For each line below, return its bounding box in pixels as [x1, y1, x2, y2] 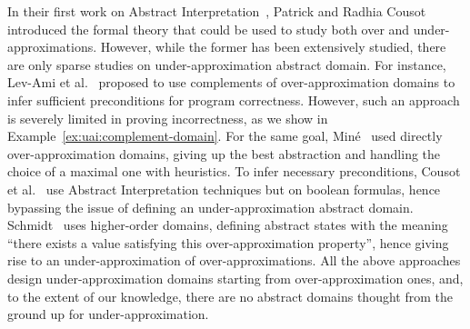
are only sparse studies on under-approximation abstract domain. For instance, [7, 55, 446, 74]
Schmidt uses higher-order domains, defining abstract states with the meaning [7, 215, 448, 234]
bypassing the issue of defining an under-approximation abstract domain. [7, 197, 414, 216]
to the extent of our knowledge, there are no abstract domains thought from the [7, 286, 453, 305]
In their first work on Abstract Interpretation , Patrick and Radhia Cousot [7, 2, 426, 20]
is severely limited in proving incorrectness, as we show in [7, 108, 328, 127]
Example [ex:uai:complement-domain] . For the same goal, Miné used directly [7, 126, 443, 145]
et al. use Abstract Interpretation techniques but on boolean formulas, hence [7, 179, 441, 198]
